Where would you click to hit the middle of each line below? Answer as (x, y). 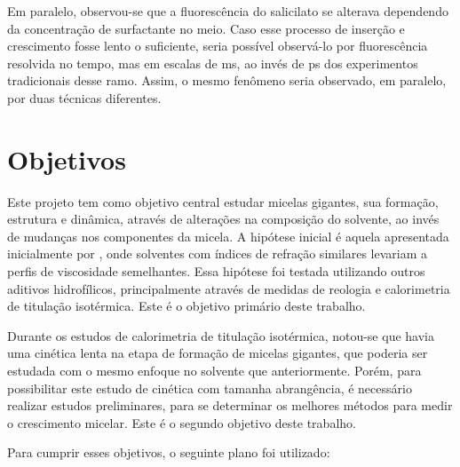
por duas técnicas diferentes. (84, 97)
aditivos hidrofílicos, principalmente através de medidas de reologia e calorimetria (229, 288)
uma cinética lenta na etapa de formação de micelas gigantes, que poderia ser (218, 353)
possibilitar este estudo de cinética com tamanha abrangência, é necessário (210, 388)
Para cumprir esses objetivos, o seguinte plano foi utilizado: (169, 452)
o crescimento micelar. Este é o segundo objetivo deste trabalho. (182, 422)
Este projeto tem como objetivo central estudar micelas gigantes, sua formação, (223, 201)
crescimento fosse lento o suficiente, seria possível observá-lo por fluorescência (218, 46)
